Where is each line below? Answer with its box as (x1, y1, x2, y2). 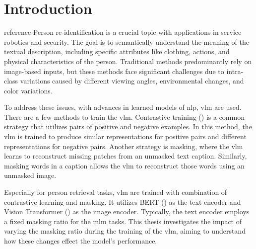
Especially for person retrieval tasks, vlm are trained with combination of (4, 187, 227, 197)
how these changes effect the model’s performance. (4, 236, 157, 246)
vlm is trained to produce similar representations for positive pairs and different (4, 131, 247, 142)
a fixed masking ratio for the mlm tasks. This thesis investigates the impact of (4, 216, 242, 226)
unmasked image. (4, 170, 57, 180)
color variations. (4, 85, 53, 95)
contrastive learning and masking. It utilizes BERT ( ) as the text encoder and (4, 196, 241, 207)
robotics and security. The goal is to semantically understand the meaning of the (4, 36, 250, 47)
